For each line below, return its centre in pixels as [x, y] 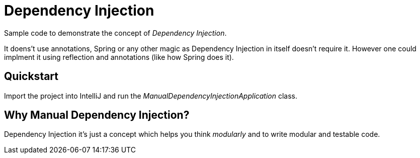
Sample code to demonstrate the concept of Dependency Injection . [115, 33]
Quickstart [31, 76]
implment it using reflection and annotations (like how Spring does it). [119, 57]
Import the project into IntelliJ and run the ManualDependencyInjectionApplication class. [151, 96]
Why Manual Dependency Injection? [97, 115]
